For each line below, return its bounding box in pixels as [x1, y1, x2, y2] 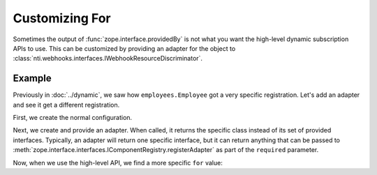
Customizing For [13, 10, 111, 26]
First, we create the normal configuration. [13, 114, 133, 122]
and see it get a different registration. [13, 100, 120, 109]
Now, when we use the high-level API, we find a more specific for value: [13, 158, 223, 167]
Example [13, 73, 52, 84]
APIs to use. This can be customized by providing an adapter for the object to [13, 44, 236, 52]
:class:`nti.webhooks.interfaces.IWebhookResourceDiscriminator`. [13, 54, 202, 63]
